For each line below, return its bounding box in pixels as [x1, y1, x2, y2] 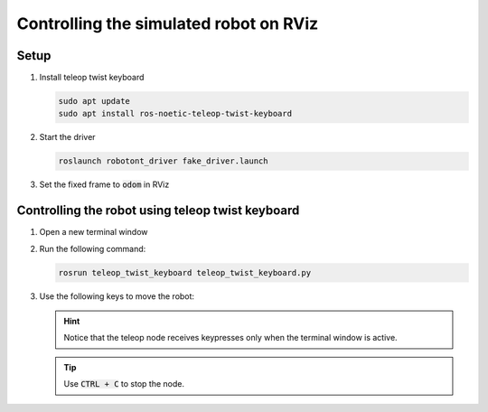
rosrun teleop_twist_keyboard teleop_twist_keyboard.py [58, 267, 312, 277]
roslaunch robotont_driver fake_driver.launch [58, 156, 268, 166]
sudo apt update [58, 96, 131, 107]
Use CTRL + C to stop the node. [63, 379, 185, 389]
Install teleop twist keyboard [39, 72, 145, 83]
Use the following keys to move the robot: [39, 290, 194, 302]
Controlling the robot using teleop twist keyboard [16, 203, 300, 219]
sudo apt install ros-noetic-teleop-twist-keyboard [58, 108, 293, 119]
